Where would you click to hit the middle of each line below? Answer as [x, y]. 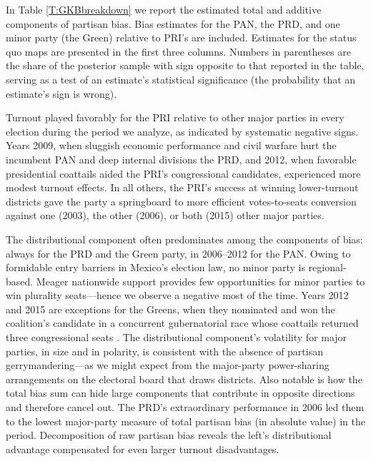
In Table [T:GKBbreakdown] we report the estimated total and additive [164, 9]
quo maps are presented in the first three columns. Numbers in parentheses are [178, 51]
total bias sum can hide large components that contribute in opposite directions [180, 393]
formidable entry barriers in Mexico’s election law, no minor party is [155, 267]
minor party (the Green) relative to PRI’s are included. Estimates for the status [181, 37]
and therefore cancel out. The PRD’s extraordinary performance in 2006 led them [185, 407]
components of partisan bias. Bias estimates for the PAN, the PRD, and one [173, 23]
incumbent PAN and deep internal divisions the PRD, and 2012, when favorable [181, 159]
